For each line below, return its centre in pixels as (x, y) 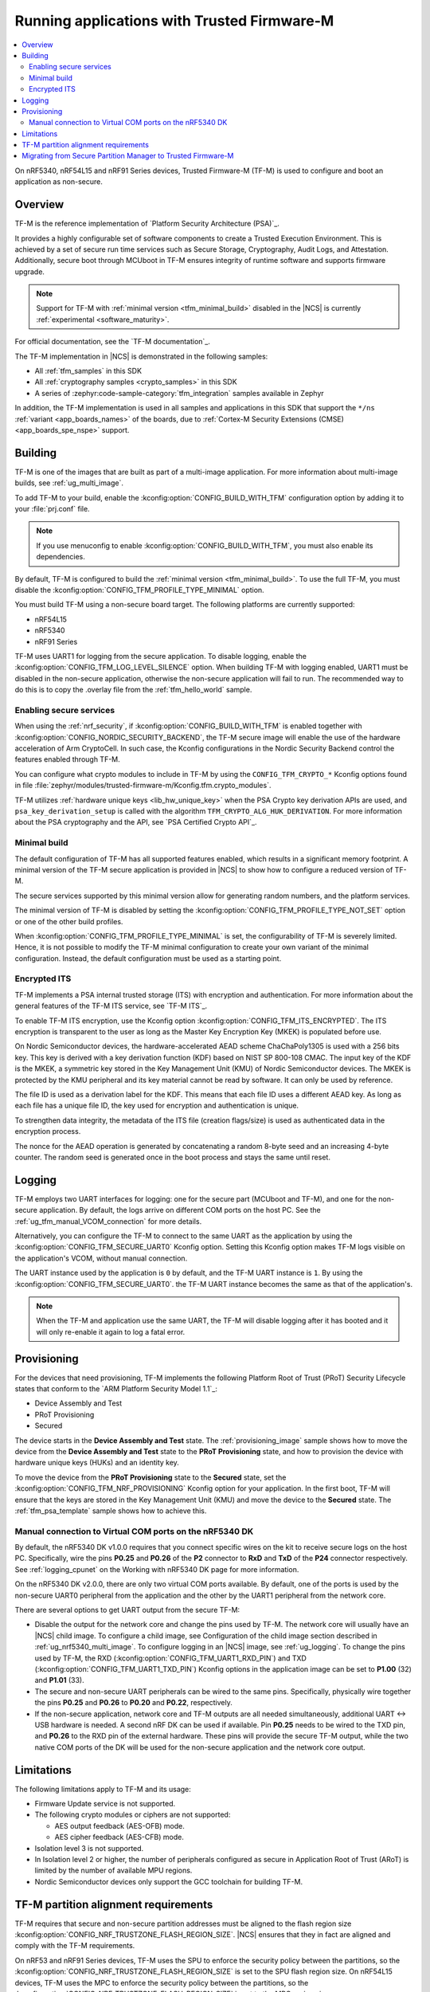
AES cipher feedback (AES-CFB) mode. (119, 1837)
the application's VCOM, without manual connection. (101, 1258)
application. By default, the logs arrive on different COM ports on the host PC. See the (180, 1210)
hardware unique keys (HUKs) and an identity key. (97, 1463)
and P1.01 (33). (59, 1680)
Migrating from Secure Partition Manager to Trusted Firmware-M (128, 156)
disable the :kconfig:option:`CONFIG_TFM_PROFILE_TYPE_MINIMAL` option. (139, 590)
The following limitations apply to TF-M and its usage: (103, 1789)
